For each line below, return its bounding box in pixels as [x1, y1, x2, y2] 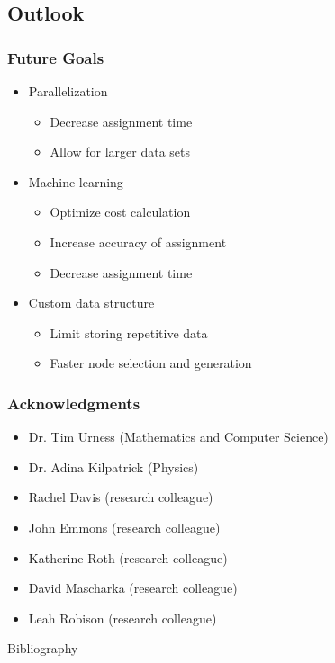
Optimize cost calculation [50, 202, 191, 221]
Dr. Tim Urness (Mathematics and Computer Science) [28, 427, 329, 446]
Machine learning [28, 172, 123, 191]
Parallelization [28, 82, 108, 100]
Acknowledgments [7, 391, 140, 414]
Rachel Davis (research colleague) [28, 488, 213, 506]
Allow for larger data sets [50, 142, 191, 161]
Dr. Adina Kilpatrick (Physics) [28, 457, 199, 476]
